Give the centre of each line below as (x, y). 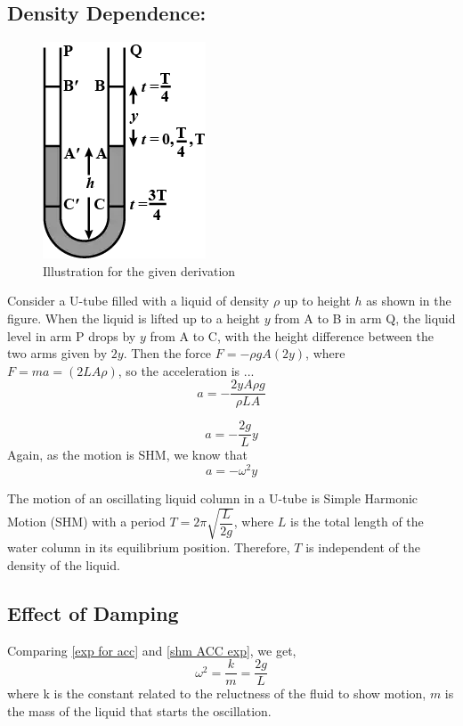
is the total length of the (357, 521)
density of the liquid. (64, 564)
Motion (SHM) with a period (86, 521)
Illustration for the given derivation (139, 270)
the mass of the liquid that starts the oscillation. (139, 710)
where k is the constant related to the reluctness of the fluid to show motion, (217, 693)
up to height (317, 301)
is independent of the (363, 547)
